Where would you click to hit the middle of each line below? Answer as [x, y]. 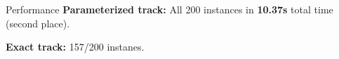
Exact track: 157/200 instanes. [75, 47]
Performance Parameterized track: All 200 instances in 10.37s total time [169, 9]
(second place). [38, 23]
